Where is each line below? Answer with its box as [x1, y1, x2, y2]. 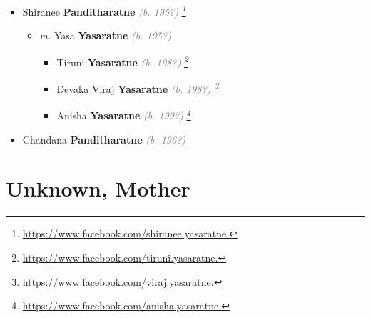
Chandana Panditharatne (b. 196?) [22, 131, 186, 146]
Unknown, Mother [6, 174, 190, 203]
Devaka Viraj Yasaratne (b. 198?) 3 [56, 79, 219, 96]
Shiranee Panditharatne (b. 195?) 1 [22, 2, 186, 19]
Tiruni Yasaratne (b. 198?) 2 [56, 52, 189, 69]
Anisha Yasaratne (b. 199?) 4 [56, 106, 191, 122]
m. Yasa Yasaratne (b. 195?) [39, 28, 171, 43]
